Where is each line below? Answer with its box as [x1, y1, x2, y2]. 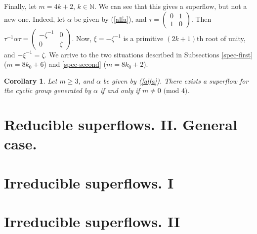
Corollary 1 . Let [4, 75, 57, 86]
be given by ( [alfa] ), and [74, 13, 147, 24]
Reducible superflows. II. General [4, 114, 237, 135]
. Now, [72, 33, 92, 43]
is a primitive [123, 33, 164, 43]
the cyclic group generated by [4, 85, 91, 95]
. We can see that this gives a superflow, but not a [94, 1, 247, 11]
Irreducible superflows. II [4, 211, 180, 232]
